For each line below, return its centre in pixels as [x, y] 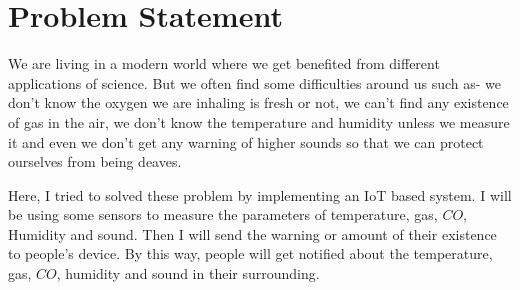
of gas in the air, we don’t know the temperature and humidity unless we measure [259, 121]
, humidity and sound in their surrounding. [188, 273]
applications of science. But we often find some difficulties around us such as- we [255, 82]
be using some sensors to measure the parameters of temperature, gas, [223, 214]
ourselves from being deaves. [95, 161]
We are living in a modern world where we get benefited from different [224, 63]
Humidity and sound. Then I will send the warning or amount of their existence [252, 233]
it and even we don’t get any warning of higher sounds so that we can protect [246, 141]
